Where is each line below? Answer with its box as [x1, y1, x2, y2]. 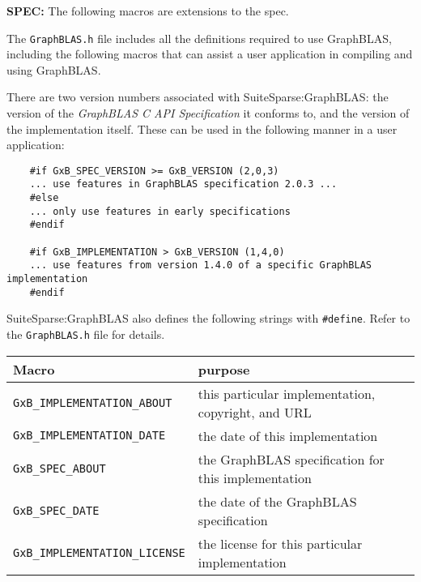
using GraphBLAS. [6, 61, 101, 78]
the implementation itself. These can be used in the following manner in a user [6, 120, 398, 137]
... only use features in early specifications [29, 205, 291, 217]
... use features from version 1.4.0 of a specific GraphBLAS [29, 259, 372, 272]
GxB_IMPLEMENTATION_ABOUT [13, 396, 172, 409]
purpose [198, 359, 250, 379]
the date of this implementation [198, 426, 378, 445]
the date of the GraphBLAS [198, 491, 357, 511]
